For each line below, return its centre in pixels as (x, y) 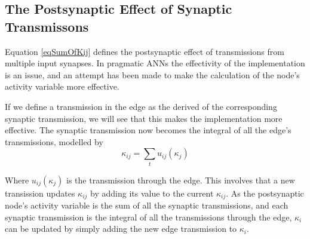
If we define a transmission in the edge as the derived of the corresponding (141, 106)
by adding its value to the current (152, 193)
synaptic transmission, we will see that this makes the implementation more (144, 118)
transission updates (40, 193)
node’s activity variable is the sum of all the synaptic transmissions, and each (147, 205)
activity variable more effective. (62, 86)
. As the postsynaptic (265, 193)
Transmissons (47, 26)
